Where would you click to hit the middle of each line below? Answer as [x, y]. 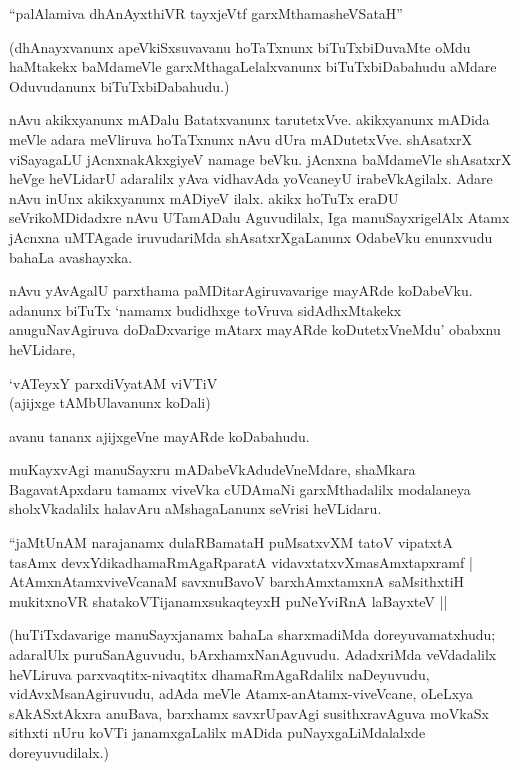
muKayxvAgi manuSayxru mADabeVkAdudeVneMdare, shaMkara [212, 469]
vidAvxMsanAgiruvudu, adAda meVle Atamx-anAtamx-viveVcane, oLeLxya [241, 693]
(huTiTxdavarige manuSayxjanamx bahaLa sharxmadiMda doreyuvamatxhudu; [252, 634]
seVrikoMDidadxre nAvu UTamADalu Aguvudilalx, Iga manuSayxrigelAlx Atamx [259, 217]
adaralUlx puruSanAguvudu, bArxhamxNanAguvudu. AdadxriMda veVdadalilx [253, 654]
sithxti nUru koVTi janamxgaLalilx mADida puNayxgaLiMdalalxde [217, 732]
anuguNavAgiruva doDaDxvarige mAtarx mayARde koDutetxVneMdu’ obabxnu [255, 329]
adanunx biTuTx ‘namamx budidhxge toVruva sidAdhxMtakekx [205, 309]
